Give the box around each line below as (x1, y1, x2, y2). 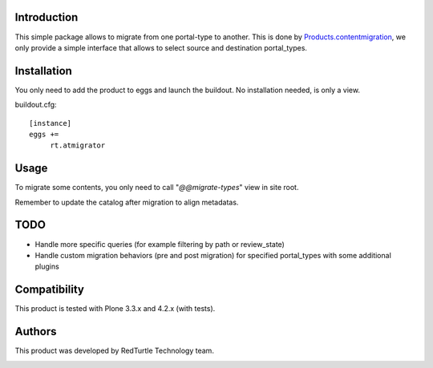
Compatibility (14, 283, 84, 297)
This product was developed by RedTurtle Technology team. (14, 346, 214, 356)
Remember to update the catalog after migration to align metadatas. (14, 197, 239, 207)
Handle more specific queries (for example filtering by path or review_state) (34, 239, 285, 249)
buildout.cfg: (14, 100, 57, 110)
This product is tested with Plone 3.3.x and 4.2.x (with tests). (14, 304, 216, 313)
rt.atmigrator (50, 141, 106, 150)
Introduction (14, 10, 79, 24)
